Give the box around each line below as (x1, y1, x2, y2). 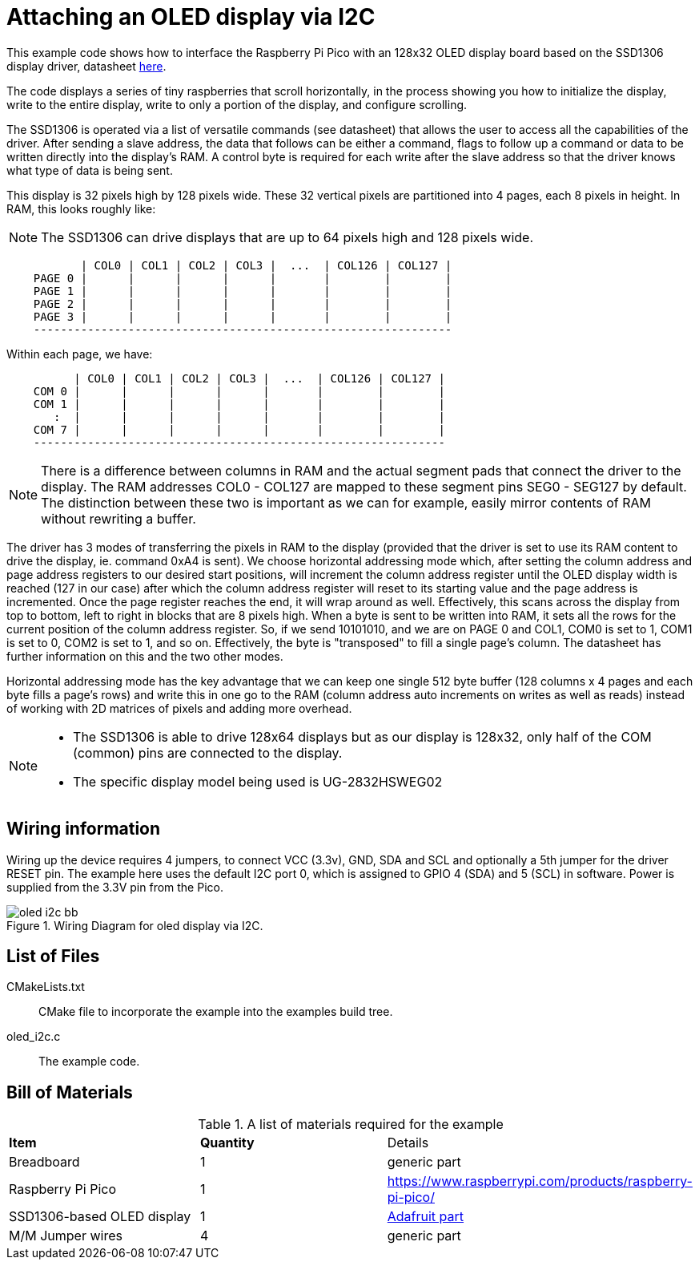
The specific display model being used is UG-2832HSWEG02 (73, 773, 443, 790)
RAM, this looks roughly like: (6, 201, 156, 216)
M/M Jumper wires (9, 1228, 123, 1244)
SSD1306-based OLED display (9, 1208, 191, 1225)
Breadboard (9, 1154, 80, 1171)
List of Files (6, 946, 100, 967)
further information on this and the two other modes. (6, 649, 283, 663)
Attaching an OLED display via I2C (6, 3, 376, 30)
